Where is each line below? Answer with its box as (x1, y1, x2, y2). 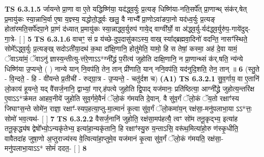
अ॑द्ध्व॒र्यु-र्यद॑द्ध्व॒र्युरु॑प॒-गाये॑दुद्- (182, 23, 251, 34)
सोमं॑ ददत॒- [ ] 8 (45, 143, 87, 153)
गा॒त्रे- (5, 33, 17, 44)
